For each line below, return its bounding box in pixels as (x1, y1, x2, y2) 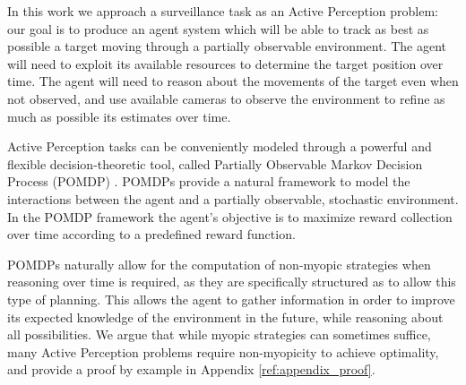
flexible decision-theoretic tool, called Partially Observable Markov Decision (7, 154, 423, 173)
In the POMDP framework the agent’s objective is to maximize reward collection (7, 207, 453, 226)
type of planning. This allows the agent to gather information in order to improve (7, 289, 455, 308)
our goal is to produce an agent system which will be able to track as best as (7, 19, 429, 38)
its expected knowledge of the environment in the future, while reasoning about (7, 307, 444, 326)
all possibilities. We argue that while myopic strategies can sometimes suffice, (7, 325, 431, 344)
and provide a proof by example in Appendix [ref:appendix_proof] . (7, 360, 375, 379)
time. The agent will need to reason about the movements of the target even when (7, 72, 459, 90)
